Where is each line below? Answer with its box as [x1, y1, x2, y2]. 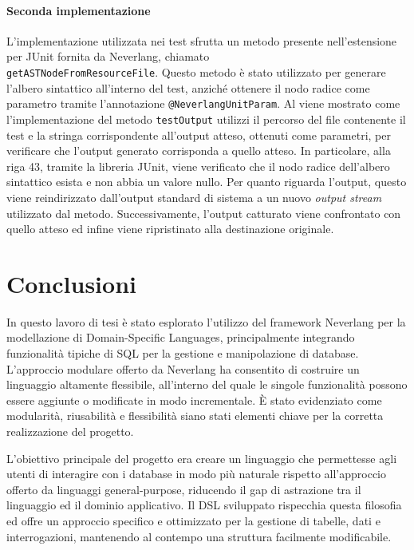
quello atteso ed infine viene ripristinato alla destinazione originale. [6, 220, 334, 237]
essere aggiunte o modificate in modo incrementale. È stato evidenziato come [6, 391, 382, 408]
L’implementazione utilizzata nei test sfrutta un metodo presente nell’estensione [6, 32, 397, 49]
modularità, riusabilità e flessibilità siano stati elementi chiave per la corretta [6, 407, 384, 424]
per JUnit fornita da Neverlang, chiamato [6, 48, 210, 65]
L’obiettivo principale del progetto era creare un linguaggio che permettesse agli [6, 449, 397, 466]
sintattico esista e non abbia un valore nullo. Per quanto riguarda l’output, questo [6, 173, 407, 190]
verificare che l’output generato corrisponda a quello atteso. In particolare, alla [6, 142, 391, 159]
